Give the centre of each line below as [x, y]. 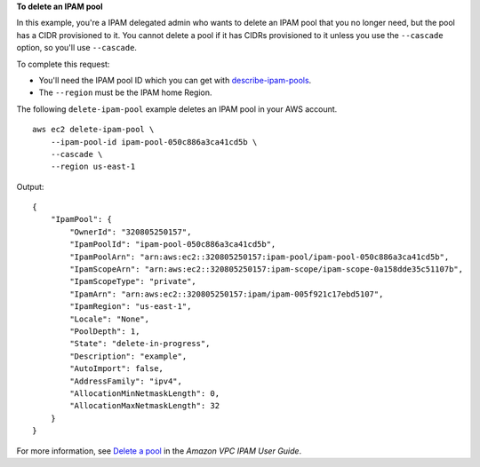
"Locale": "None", [110, 319]
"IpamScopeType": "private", [133, 281]
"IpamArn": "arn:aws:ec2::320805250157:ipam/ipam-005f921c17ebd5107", [227, 294]
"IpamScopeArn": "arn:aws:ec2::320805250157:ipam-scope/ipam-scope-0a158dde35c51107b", [267, 269]
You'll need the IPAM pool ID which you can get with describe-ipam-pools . [175, 80]
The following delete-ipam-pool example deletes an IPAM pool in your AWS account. [177, 109]
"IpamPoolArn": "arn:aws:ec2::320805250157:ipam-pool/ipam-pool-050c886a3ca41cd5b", [260, 257]
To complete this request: [63, 64]
